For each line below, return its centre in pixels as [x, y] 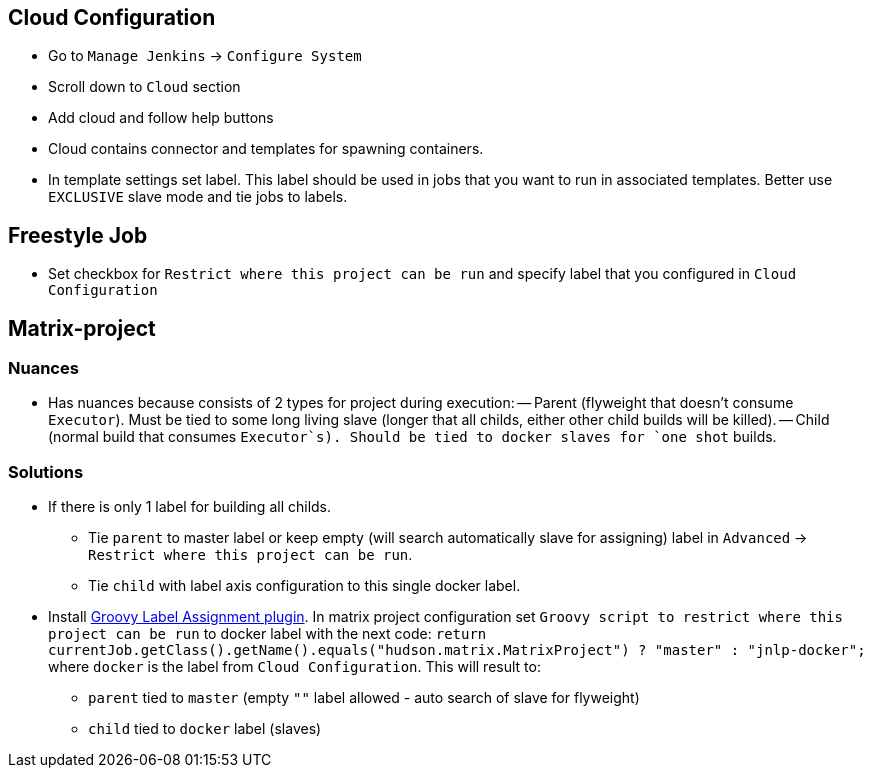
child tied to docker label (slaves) [205, 729]
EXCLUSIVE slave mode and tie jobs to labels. [198, 197]
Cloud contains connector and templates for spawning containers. [266, 149]
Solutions [46, 471]
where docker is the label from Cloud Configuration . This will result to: [294, 667]
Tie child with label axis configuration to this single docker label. [304, 586]
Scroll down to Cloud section [144, 87]
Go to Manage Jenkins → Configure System [205, 56]
